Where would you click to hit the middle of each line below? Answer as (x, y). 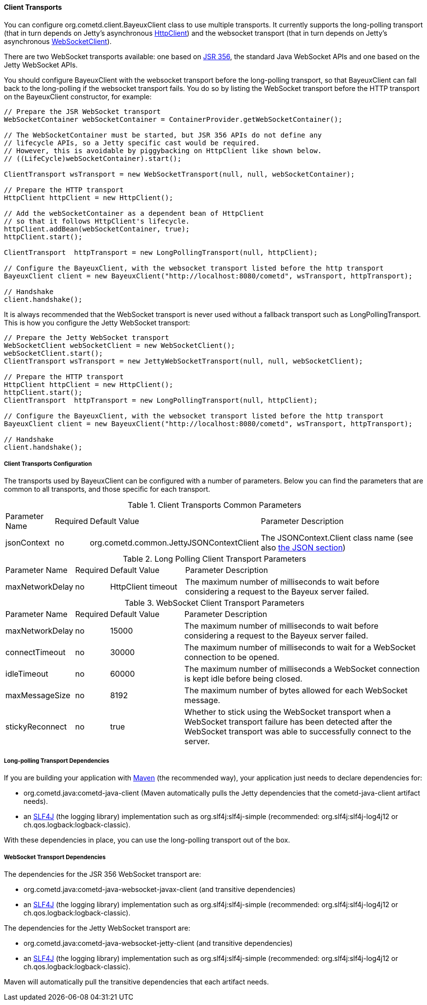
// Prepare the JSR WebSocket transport (83, 111)
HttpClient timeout (144, 587)
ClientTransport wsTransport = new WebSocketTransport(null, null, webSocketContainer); (179, 174)
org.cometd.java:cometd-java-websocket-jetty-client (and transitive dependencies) (158, 943)
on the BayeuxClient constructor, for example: (78, 96)
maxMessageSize (38, 696)
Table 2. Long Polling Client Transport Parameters (214, 559)
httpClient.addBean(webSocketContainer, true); (97, 229)
